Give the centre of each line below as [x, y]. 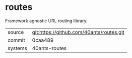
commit [16, 40]
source [16, 32]
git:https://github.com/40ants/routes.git [78, 32]
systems [17, 48]
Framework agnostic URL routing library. [46, 21]
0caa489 [43, 40]
